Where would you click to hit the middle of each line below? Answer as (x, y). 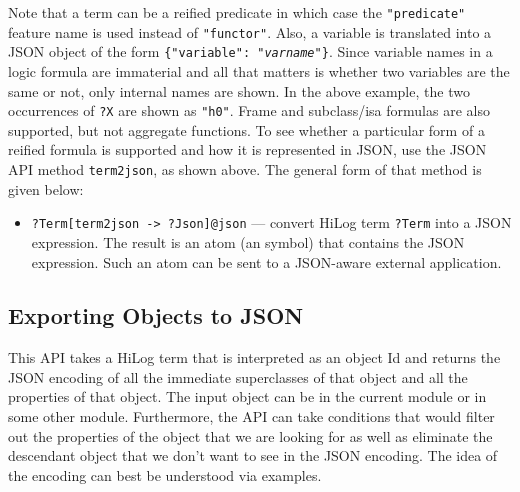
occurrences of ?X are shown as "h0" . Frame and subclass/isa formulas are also (249, 110)
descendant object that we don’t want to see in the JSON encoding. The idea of (253, 455)
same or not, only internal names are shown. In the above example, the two (239, 90)
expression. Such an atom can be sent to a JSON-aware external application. (266, 261)
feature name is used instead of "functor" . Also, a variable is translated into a (250, 31)
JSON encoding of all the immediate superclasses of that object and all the (238, 376)
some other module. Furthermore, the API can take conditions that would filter (251, 416)
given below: (46, 188)
